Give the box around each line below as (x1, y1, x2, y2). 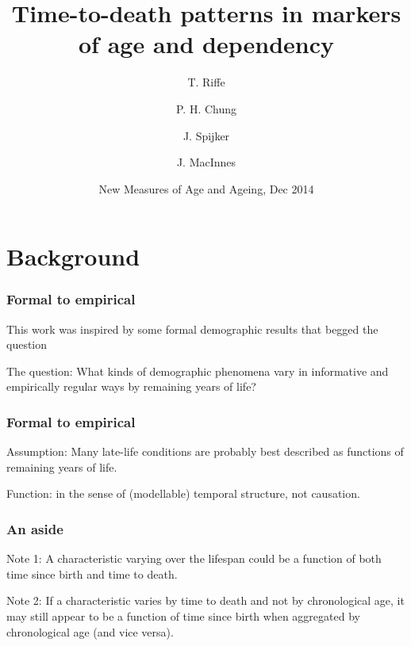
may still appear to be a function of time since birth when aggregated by (6, 608, 360, 625)
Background (6, 240, 140, 273)
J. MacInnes (176, 154, 236, 170)
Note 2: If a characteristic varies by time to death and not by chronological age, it (6, 592, 405, 609)
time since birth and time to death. (6, 565, 178, 582)
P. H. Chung (175, 100, 237, 117)
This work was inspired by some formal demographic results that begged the (6, 320, 378, 337)
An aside (6, 518, 63, 538)
